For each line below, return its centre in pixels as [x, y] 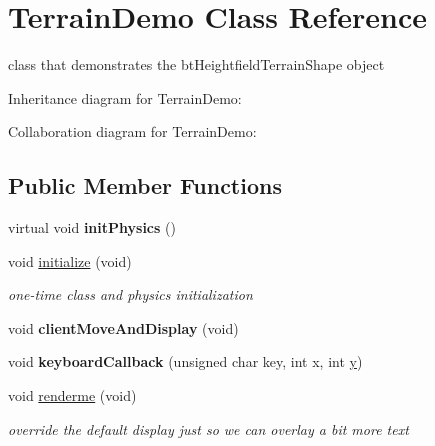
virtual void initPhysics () [92, 227]
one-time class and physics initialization [130, 294]
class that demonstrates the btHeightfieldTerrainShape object [196, 64]
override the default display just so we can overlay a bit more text [208, 428]
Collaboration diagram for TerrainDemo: [132, 131]
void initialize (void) [70, 260]
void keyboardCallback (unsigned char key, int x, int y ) [185, 361]
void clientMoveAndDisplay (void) [123, 327]
